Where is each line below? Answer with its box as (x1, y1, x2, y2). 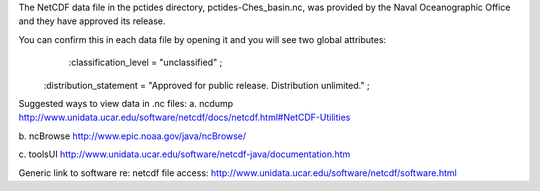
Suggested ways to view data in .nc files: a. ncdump (18, 97, 234, 109)
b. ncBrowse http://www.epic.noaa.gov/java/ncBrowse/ (18, 130, 247, 142)
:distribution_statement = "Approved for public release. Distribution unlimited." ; (43, 79, 370, 91)
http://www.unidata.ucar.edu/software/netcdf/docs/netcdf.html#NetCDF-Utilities (18, 111, 351, 124)
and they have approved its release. (18, 15, 166, 27)
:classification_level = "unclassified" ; (68, 56, 223, 69)
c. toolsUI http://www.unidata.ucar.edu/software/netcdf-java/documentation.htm (18, 148, 351, 160)
